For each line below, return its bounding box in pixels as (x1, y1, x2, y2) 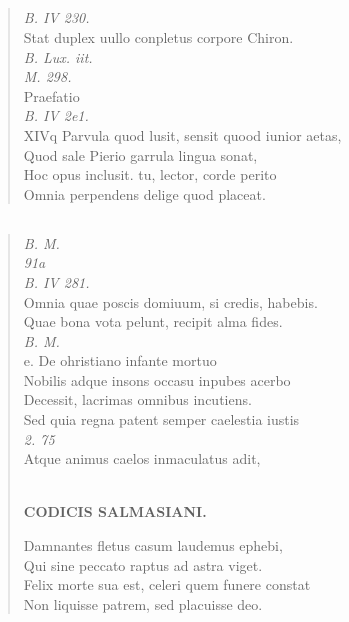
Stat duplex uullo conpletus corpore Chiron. (23, 26, 294, 47)
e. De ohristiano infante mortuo (23, 350, 217, 371)
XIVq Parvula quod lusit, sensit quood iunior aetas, (23, 124, 342, 145)
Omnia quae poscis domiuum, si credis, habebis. (23, 291, 318, 312)
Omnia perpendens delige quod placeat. (23, 183, 266, 204)
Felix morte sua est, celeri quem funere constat (23, 574, 311, 595)
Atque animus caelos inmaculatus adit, (23, 448, 261, 469)
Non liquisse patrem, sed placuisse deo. (23, 593, 263, 614)
